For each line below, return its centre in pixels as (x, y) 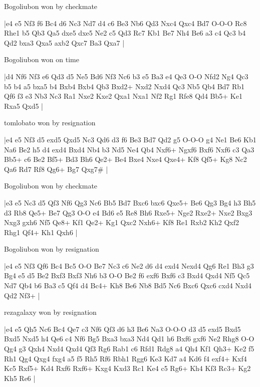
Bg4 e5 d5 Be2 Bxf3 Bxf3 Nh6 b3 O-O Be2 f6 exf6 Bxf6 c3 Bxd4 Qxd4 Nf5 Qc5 (127, 275)
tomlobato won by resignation (50, 123)
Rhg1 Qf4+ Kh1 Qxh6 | (41, 232)
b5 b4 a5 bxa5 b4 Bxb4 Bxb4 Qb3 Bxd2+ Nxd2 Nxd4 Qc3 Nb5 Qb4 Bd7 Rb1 (124, 86)
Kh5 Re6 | (20, 378)
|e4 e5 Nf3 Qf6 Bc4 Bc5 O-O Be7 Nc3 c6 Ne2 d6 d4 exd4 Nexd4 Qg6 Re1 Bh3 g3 (129, 265)
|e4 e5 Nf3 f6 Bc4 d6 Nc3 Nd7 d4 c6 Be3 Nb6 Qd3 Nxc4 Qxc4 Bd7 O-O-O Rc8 (125, 23)
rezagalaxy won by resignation (50, 312)
